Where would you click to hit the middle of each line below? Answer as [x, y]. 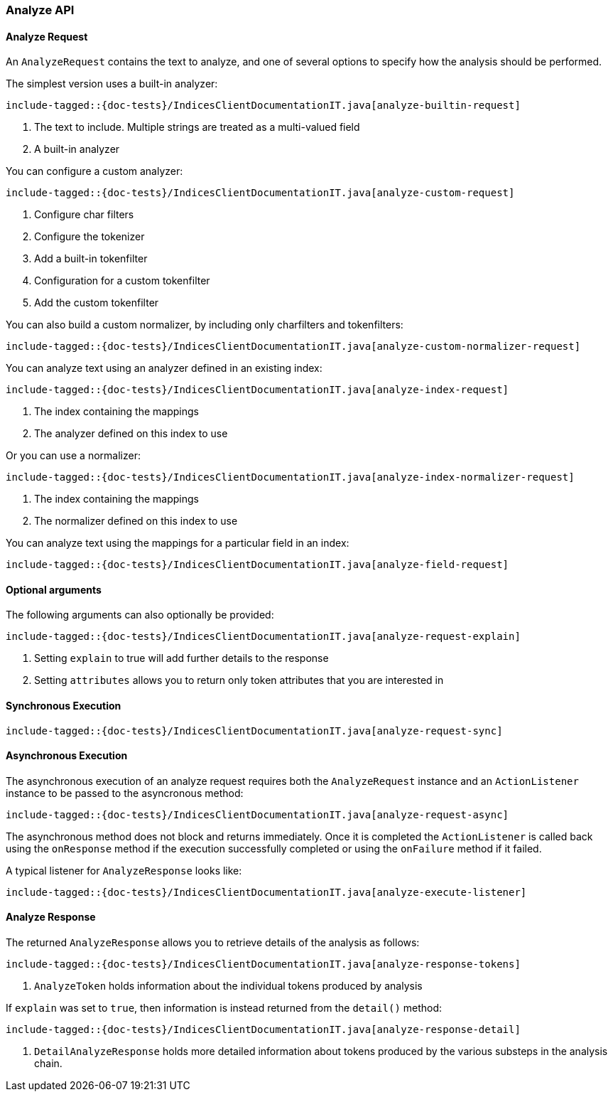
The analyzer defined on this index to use [131, 434]
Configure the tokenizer [89, 237]
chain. [48, 1064]
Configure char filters [84, 215]
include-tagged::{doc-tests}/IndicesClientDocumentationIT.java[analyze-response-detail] [263, 1030]
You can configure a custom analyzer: [94, 171]
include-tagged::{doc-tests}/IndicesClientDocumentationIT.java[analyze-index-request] [257, 390]
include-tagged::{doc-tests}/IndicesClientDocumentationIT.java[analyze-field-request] [257, 565]
